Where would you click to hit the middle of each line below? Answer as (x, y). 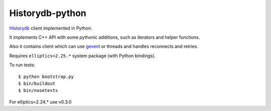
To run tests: (22, 65)
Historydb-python (48, 13)
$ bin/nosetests (38, 91)
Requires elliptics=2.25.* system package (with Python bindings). (82, 56)
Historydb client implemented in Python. (51, 28)
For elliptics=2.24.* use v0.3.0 (40, 102)
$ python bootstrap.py (46, 76)
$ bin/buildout (37, 83)
